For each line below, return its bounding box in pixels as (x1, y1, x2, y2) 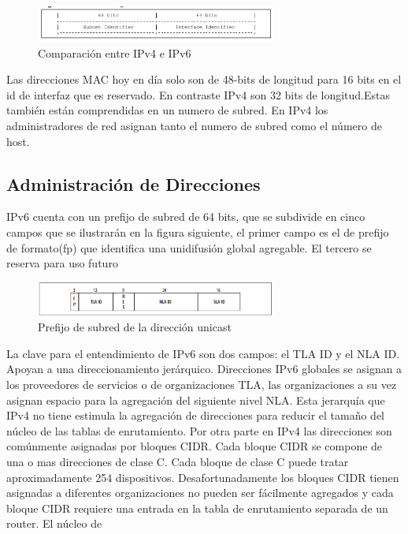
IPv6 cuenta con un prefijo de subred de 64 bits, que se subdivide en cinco (6, 208, 365, 225)
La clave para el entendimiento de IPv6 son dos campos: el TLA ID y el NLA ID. (6, 345, 400, 361)
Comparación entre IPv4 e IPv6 (38, 44, 191, 61)
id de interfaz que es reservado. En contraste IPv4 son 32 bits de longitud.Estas (6, 86, 390, 103)
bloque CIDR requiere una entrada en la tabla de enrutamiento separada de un (6, 499, 388, 516)
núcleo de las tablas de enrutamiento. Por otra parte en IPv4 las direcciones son (6, 422, 392, 439)
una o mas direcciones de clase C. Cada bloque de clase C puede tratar (6, 453, 349, 469)
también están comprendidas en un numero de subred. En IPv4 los (6, 102, 328, 118)
